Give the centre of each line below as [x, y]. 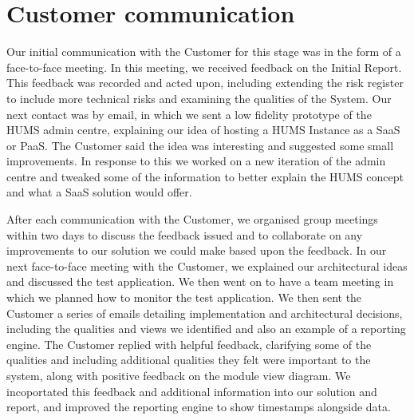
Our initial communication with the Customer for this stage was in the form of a [204, 52]
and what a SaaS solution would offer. [99, 192]
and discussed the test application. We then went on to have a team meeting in [200, 281]
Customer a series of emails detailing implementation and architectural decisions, [205, 313]
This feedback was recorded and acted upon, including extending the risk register [205, 83]
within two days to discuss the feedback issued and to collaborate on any [185, 234]
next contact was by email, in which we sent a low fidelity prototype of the [189, 114]
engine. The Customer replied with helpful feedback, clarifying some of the [189, 344]
